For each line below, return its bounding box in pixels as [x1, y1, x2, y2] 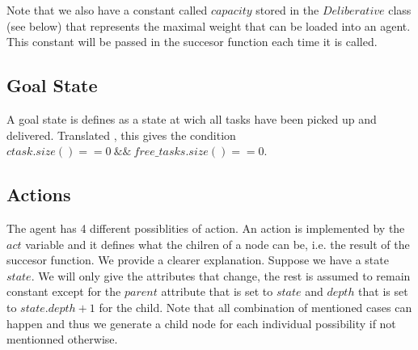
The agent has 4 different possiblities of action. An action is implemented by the [6, 219, 405, 236]
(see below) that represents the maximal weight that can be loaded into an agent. [6, 17, 411, 34]
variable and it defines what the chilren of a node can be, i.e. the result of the [25, 235, 410, 252]
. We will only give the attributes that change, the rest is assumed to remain [31, 267, 411, 284]
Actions [6, 182, 71, 207]
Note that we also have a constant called [6, 2, 208, 18]
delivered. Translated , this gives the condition [6, 126, 236, 143]
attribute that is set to [161, 283, 273, 300]
